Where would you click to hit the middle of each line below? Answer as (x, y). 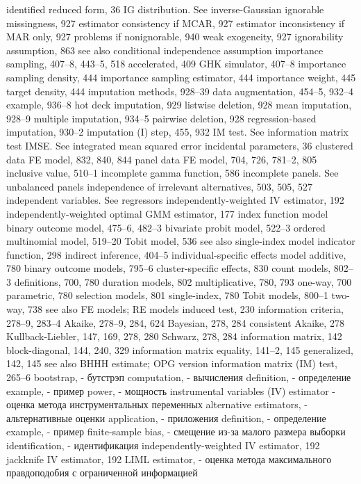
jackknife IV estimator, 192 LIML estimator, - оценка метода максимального (169, 459)
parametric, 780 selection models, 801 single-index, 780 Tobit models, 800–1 (167, 295)
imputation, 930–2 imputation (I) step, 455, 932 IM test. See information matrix (177, 132)
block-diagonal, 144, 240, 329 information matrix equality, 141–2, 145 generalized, (180, 349)
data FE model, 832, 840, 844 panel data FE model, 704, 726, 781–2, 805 (162, 159)
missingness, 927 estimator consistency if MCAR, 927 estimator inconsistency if (176, 23)
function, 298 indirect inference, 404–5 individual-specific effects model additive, (176, 254)
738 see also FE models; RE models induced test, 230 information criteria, (186, 309)
